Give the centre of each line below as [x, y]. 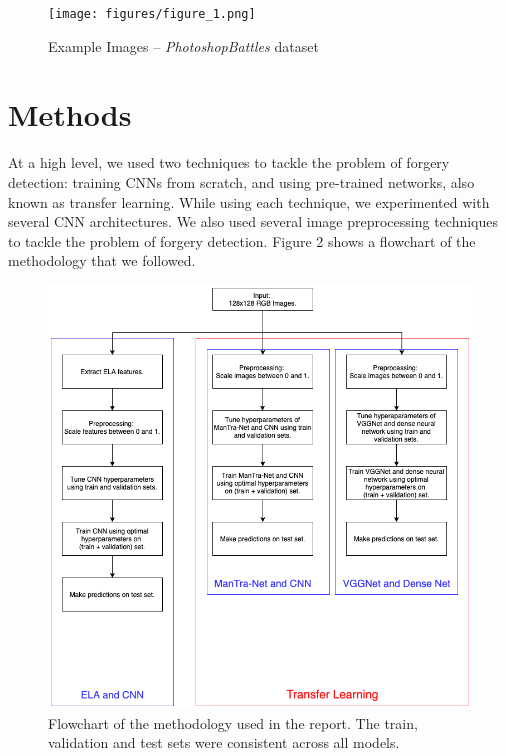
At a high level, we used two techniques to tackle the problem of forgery [229, 162]
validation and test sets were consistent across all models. [224, 742]
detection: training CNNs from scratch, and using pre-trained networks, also [241, 181]
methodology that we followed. [102, 260]
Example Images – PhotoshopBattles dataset [183, 45]
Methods [70, 114]
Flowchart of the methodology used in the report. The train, [233, 722]
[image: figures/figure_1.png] [152, 14]
